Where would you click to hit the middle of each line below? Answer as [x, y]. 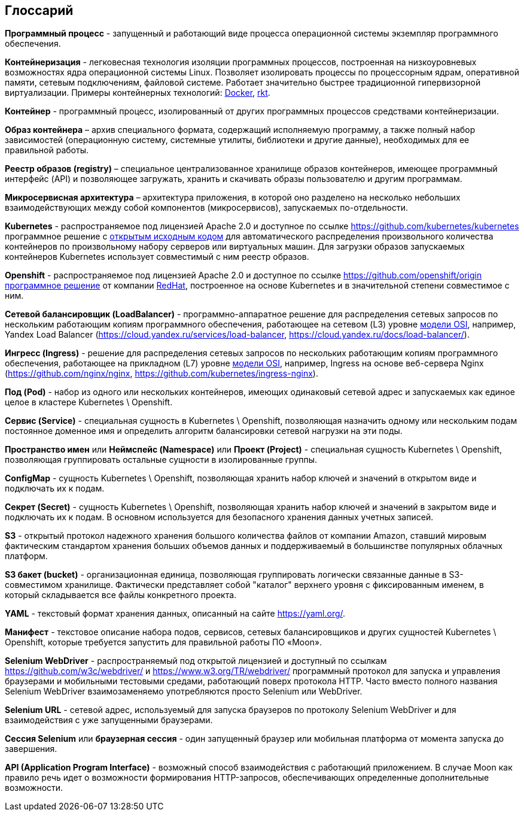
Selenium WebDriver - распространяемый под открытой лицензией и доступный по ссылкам [196, 661]
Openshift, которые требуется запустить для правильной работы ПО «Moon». [164, 642]
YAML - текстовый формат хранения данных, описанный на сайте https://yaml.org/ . [175, 614]
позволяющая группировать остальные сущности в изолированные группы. [161, 460]
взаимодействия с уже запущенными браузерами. [109, 720]
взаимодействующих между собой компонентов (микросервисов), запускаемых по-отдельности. [207, 208]
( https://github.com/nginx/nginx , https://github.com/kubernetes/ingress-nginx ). [162, 374]
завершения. [31, 749]
